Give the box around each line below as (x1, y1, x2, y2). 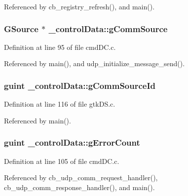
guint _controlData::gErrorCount (4, 136, 140, 149)
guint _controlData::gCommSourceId (4, 79, 156, 91)
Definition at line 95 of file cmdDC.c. (4, 41, 116, 52)
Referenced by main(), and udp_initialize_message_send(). (4, 58, 185, 69)
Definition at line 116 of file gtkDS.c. (4, 99, 115, 109)
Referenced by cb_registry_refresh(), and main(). (4, 1, 155, 11)
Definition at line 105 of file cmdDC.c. (4, 156, 119, 166)
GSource (4, 22, 38, 35)
